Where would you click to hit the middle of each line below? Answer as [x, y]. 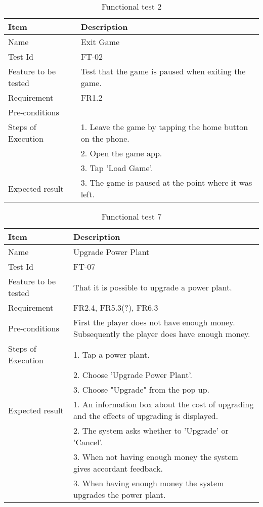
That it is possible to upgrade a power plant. [152, 287]
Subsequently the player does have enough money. [162, 334]
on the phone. [105, 138]
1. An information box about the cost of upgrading [163, 404]
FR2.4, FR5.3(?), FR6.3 [116, 307]
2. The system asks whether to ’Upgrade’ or [151, 430]
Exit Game [100, 42]
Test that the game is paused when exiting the [163, 71]
